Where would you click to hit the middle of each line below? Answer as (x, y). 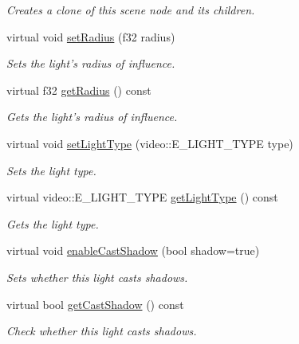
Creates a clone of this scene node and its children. (131, 10)
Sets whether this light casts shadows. (97, 277)
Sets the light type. (51, 170)
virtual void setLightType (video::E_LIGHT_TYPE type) (150, 143)
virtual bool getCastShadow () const (95, 304)
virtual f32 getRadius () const (79, 90)
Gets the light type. (53, 223)
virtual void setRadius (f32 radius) (91, 36)
